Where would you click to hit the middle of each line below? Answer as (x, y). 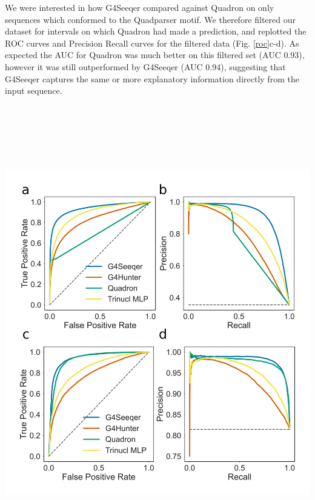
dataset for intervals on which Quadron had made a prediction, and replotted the (156, 31)
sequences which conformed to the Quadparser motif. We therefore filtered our (151, 19)
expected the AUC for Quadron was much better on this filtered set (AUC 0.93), (155, 55)
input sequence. (34, 90)
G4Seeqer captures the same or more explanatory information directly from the (152, 78)
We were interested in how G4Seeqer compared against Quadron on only (140, 7)
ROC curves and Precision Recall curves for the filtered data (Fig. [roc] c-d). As (152, 43)
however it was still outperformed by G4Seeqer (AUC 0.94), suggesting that (145, 66)
